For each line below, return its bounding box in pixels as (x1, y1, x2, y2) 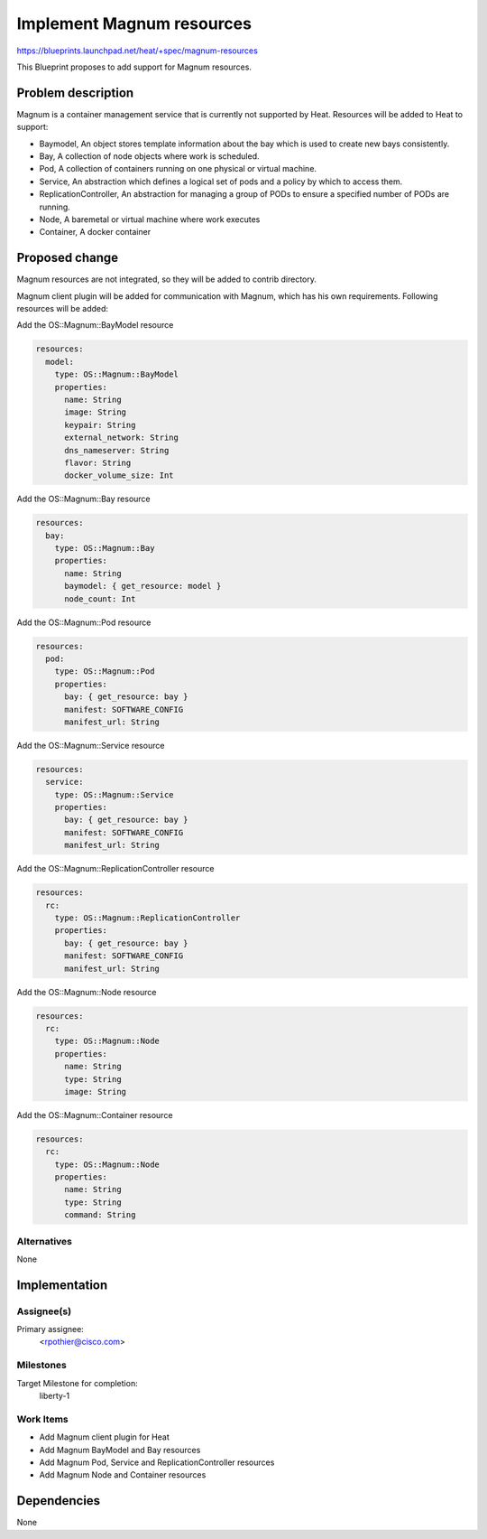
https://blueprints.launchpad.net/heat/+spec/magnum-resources (16, 45, 259, 56)
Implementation (16, 1277, 108, 1292)
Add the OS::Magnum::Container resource (16, 1109, 173, 1120)
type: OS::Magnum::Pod (54, 667, 155, 676)
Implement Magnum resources (16, 14, 253, 33)
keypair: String (64, 420, 136, 430)
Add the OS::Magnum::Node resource (16, 986, 157, 997)
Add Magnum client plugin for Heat (39, 1432, 170, 1442)
